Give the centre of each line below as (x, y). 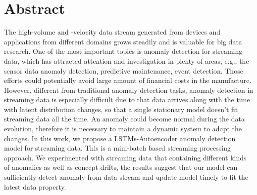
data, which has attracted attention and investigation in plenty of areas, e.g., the (127, 60)
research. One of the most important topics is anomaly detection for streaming (123, 51)
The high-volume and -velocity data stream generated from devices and (112, 32)
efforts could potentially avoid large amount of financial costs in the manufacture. (128, 80)
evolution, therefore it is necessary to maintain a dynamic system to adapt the (123, 129)
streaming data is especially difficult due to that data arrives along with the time (127, 99)
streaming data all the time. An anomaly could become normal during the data (124, 119)
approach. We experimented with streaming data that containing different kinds (125, 157)
